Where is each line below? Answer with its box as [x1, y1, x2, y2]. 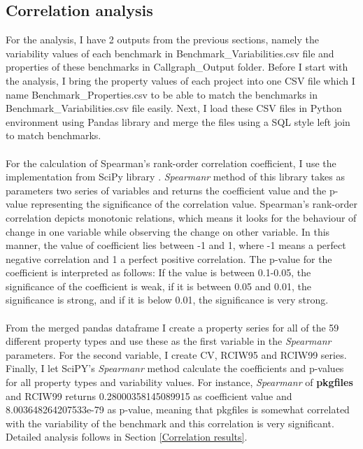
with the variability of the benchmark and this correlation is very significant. [6, 415, 334, 430]
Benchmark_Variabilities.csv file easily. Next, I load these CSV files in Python [6, 101, 342, 115]
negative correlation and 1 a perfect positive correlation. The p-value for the [6, 251, 332, 266]
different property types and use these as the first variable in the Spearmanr [6, 334, 332, 348]
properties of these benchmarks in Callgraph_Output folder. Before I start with [6, 59, 348, 74]
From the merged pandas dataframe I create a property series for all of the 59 [6, 320, 339, 334]
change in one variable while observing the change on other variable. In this [6, 224, 330, 238]
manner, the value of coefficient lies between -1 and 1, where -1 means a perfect [6, 238, 346, 252]
